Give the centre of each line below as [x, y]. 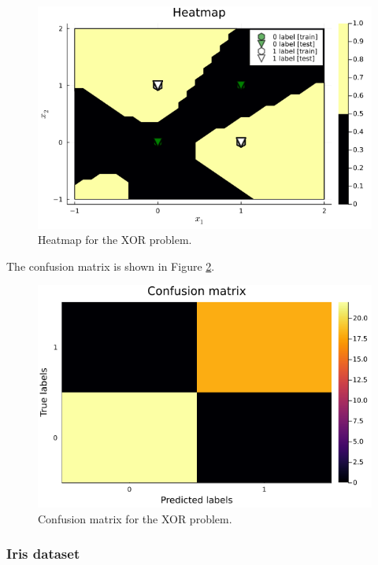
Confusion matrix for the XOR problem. [135, 518]
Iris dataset [43, 554]
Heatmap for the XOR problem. [115, 240]
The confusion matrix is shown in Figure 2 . [111, 266]
